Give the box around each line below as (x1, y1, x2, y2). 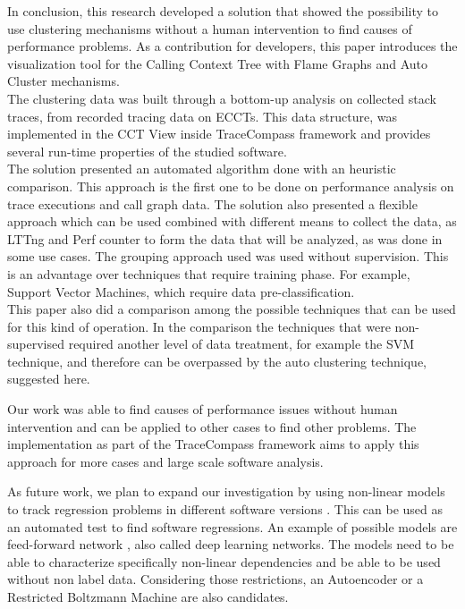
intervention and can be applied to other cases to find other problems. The (7, 417, 417, 436)
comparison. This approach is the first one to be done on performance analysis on (7, 176, 454, 195)
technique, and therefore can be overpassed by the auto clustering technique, (7, 351, 427, 370)
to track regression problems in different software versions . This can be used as (7, 500, 444, 519)
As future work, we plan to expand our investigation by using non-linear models (7, 482, 445, 501)
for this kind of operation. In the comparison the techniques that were (7, 317, 391, 335)
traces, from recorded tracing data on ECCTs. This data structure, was (7, 106, 398, 125)
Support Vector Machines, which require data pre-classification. (7, 282, 355, 300)
